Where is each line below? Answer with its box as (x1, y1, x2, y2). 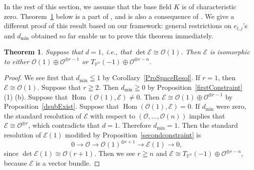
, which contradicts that (28, 120, 100, 130)
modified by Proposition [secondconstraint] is (65, 129, 201, 139)
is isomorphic (210, 47, 250, 57)
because (4, 157, 27, 168)
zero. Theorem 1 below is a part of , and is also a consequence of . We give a (4, 11, 234, 21)
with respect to (90, 110, 135, 120)
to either (4, 56, 29, 66)
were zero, (216, 101, 246, 111)
